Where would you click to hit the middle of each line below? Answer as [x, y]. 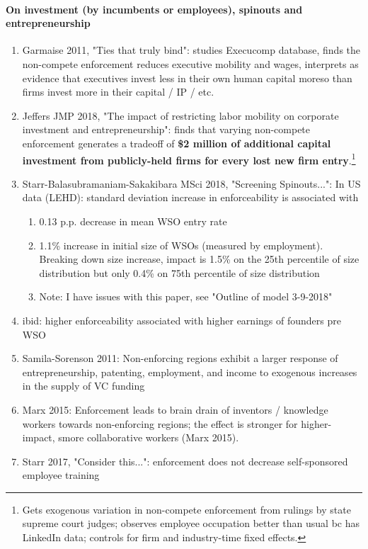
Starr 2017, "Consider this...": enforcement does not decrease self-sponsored [185, 461]
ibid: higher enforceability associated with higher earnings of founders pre [182, 320]
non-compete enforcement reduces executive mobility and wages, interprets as [190, 63]
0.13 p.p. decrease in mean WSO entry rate [133, 221]
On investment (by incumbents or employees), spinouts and [154, 9]
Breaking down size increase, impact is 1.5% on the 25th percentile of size [199, 259]
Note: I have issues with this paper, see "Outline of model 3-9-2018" [186, 296]
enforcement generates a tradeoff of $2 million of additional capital [177, 143]
